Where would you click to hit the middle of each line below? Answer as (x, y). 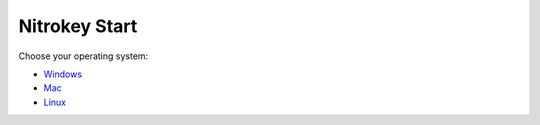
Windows (63, 74)
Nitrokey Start (78, 26)
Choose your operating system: (83, 56)
